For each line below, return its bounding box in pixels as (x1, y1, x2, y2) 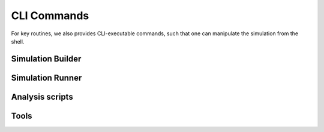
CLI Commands (11, 9, 89, 22)
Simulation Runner (11, 72, 82, 83)
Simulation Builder (11, 54, 82, 64)
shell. (11, 38, 25, 45)
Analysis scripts (11, 91, 73, 102)
